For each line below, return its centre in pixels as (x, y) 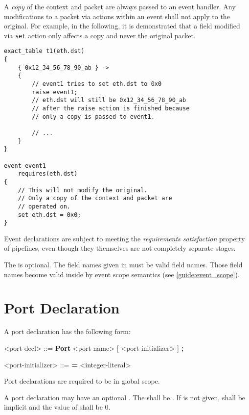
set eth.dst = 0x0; (49, 215)
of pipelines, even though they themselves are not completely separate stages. (120, 248)
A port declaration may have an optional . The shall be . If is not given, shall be (125, 397)
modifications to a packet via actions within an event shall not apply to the (117, 16)
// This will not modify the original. (83, 190)
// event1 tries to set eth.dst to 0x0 (97, 84)
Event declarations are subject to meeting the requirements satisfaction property (124, 238)
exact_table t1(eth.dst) (44, 51)
